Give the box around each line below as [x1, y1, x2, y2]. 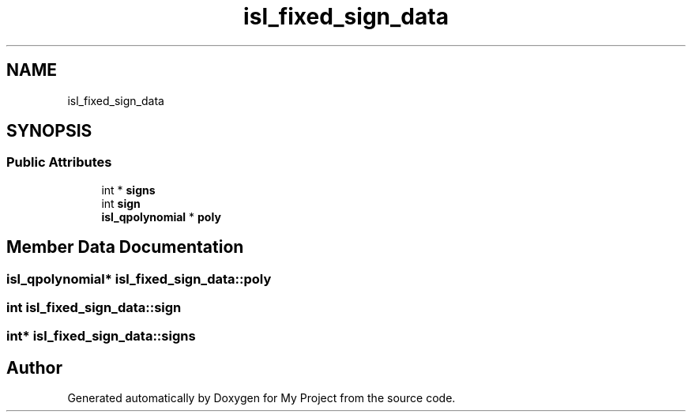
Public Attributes [6, 154, 112, 171]
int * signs [101, 183, 156, 197]
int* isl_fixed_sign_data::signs [6, 328, 196, 345]
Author [6, 357, 62, 378]
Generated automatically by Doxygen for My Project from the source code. [67, 391, 456, 405]
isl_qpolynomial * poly [101, 209, 221, 224]
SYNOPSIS [6, 121, 92, 141]
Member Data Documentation [6, 237, 244, 258]
